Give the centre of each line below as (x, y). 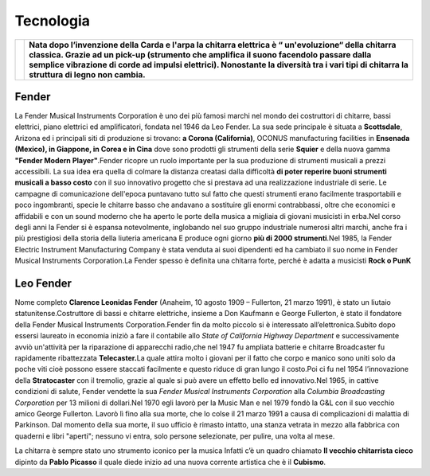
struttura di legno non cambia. (88, 74)
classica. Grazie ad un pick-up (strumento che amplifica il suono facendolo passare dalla (200, 54)
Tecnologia (53, 21)
